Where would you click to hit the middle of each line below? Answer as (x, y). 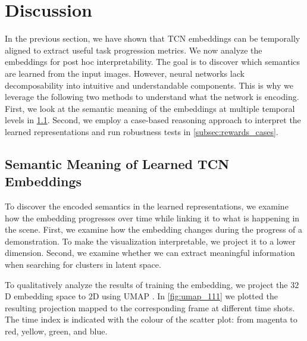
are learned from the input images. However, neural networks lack (125, 73)
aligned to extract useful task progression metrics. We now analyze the (134, 50)
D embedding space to (45, 296)
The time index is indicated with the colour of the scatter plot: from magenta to (151, 319)
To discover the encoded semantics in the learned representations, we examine (147, 206)
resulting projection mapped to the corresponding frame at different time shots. (150, 307)
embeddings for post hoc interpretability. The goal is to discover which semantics (153, 62)
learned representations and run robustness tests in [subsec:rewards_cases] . (142, 131)
